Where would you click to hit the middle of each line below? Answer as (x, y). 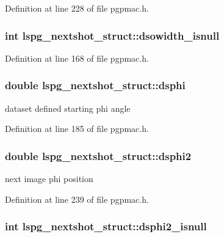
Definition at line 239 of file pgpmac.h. (77, 199)
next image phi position (49, 179)
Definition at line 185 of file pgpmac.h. (77, 129)
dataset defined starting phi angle (68, 108)
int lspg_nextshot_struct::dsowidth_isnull (112, 35)
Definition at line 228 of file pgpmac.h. (77, 8)
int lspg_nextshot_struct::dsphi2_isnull (106, 226)
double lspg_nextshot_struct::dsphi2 (98, 155)
